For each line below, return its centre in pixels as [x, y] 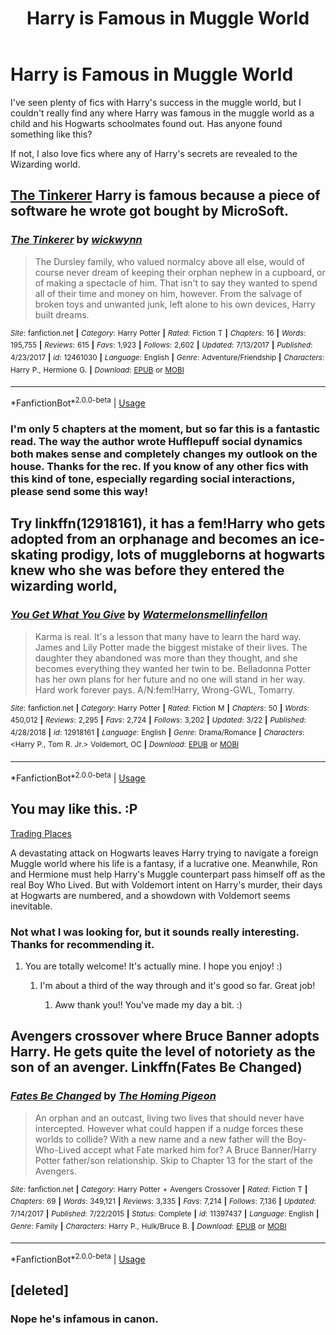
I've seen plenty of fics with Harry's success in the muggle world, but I [156, 102]
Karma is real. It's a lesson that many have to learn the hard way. [168, 636]
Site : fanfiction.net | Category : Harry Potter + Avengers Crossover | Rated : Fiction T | [159, 1189]
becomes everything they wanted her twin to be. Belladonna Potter [173, 668]
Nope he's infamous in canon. [84, 1319]
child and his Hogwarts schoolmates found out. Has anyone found [146, 123]
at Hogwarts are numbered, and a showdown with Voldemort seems [150, 895]
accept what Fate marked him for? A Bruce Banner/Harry [200, 1149]
